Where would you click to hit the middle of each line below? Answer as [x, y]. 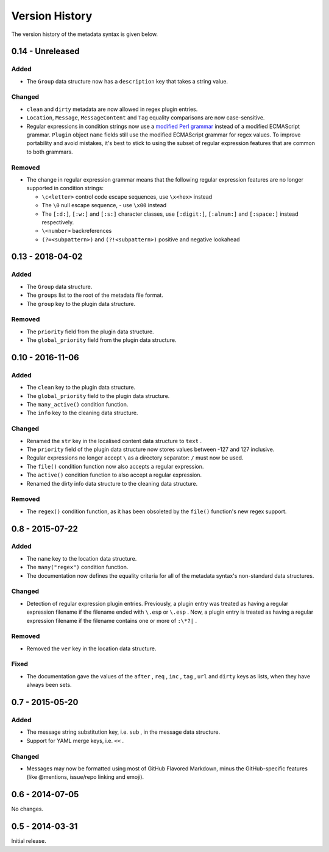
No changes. [27, 809]
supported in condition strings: [65, 188]
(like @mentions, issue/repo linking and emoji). [85, 777]
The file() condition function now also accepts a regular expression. [115, 466]
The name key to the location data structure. [82, 558]
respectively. [58, 222]
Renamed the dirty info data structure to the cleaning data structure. [112, 483]
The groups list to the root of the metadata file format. [95, 295]
